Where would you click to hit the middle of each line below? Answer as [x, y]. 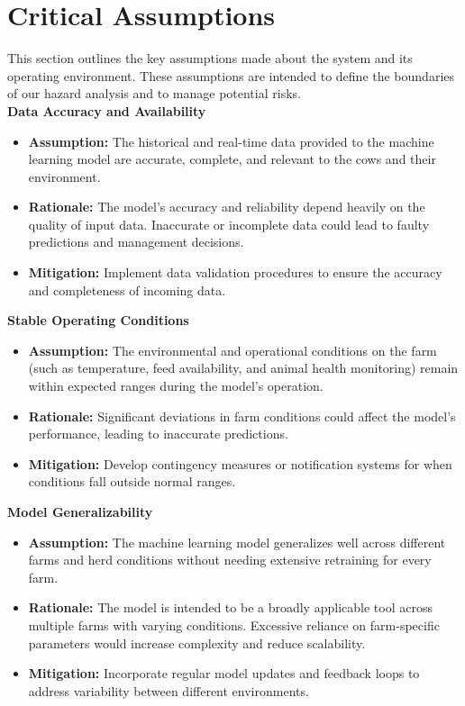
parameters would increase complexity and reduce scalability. [197, 643]
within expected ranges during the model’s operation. [176, 386]
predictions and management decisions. [136, 242]
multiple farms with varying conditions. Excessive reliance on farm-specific [234, 625]
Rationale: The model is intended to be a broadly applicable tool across [230, 607]
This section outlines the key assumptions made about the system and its [210, 58]
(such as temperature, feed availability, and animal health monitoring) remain [243, 368]
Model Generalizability [80, 511]
